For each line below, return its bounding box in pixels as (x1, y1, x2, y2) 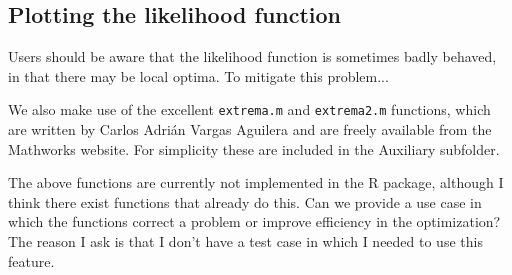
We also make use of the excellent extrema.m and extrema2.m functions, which (8, 99, 491, 120)
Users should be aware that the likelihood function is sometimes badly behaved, (8, 46, 497, 67)
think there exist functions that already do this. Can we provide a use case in (8, 191, 482, 212)
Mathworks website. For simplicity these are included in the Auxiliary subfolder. (8, 138, 500, 159)
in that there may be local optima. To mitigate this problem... (8, 65, 389, 86)
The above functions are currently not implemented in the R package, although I (8, 172, 504, 193)
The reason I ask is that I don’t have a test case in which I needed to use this (8, 231, 483, 252)
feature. (8, 250, 55, 271)
